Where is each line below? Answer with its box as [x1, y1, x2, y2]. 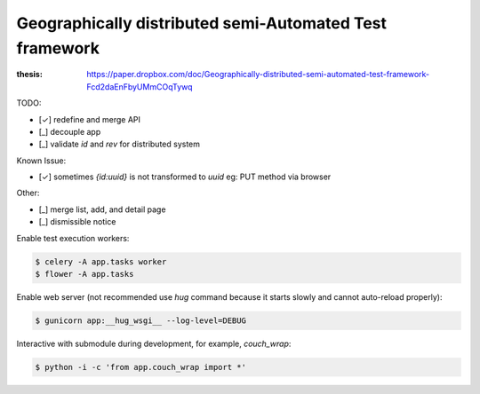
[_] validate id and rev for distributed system [38, 138, 200, 150]
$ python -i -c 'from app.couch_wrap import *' [35, 362, 246, 372]
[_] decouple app [38, 126, 101, 137]
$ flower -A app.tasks [35, 269, 134, 280]
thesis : [16, 69, 44, 80]
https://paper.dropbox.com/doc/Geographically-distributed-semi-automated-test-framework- [86, 69, 430, 80]
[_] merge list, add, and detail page [38, 204, 166, 215]
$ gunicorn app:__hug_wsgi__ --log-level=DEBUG [35, 315, 246, 326]
